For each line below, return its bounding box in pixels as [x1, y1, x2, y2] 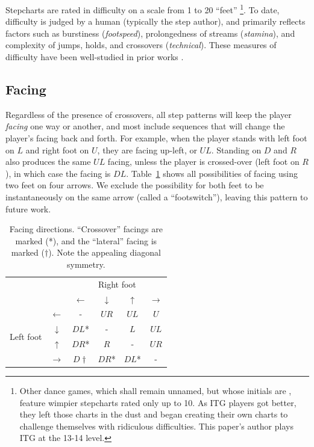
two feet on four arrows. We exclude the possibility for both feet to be [5, 179, 264, 191]
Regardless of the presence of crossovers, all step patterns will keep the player [5, 108, 292, 120]
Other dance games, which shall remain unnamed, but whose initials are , [19, 384, 292, 397]
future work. [5, 202, 51, 215]
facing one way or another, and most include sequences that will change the [5, 120, 285, 132]
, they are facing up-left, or [97, 143, 197, 156]
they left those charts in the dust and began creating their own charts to [19, 408, 288, 421]
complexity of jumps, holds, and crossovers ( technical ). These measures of [5, 39, 277, 51]
